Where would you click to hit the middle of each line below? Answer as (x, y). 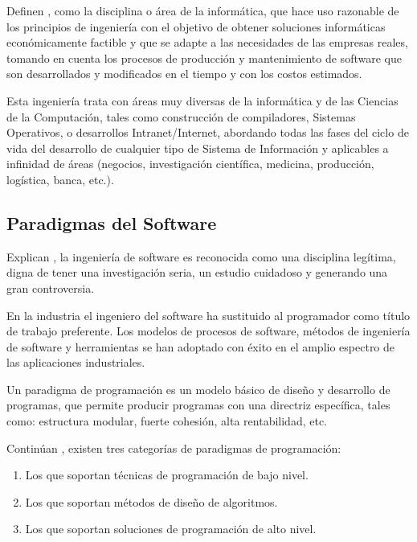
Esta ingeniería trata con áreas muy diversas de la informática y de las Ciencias (202, 100)
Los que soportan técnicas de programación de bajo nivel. (167, 475)
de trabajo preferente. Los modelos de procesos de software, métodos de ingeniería (208, 331)
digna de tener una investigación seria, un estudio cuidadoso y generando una (197, 272)
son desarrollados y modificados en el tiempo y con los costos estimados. (184, 74)
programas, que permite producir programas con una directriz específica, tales (198, 405)
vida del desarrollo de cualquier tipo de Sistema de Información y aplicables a (198, 148)
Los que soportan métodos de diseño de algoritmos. (151, 501)
